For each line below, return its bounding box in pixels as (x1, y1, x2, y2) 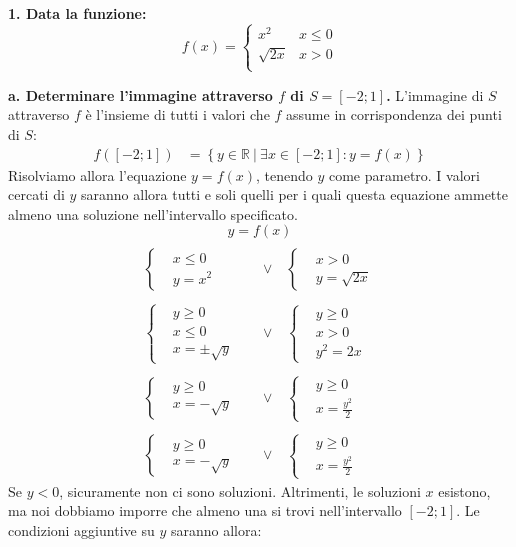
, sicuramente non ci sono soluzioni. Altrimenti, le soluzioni (59, 480, 421, 501)
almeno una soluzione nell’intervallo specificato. (8, 203, 298, 224)
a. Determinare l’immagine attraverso (8, 84, 273, 105)
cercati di (8, 184, 65, 205)
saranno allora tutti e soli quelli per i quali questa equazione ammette (81, 184, 508, 205)
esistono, (438, 480, 491, 501)
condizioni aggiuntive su (8, 519, 155, 540)
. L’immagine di (386, 84, 484, 105)
